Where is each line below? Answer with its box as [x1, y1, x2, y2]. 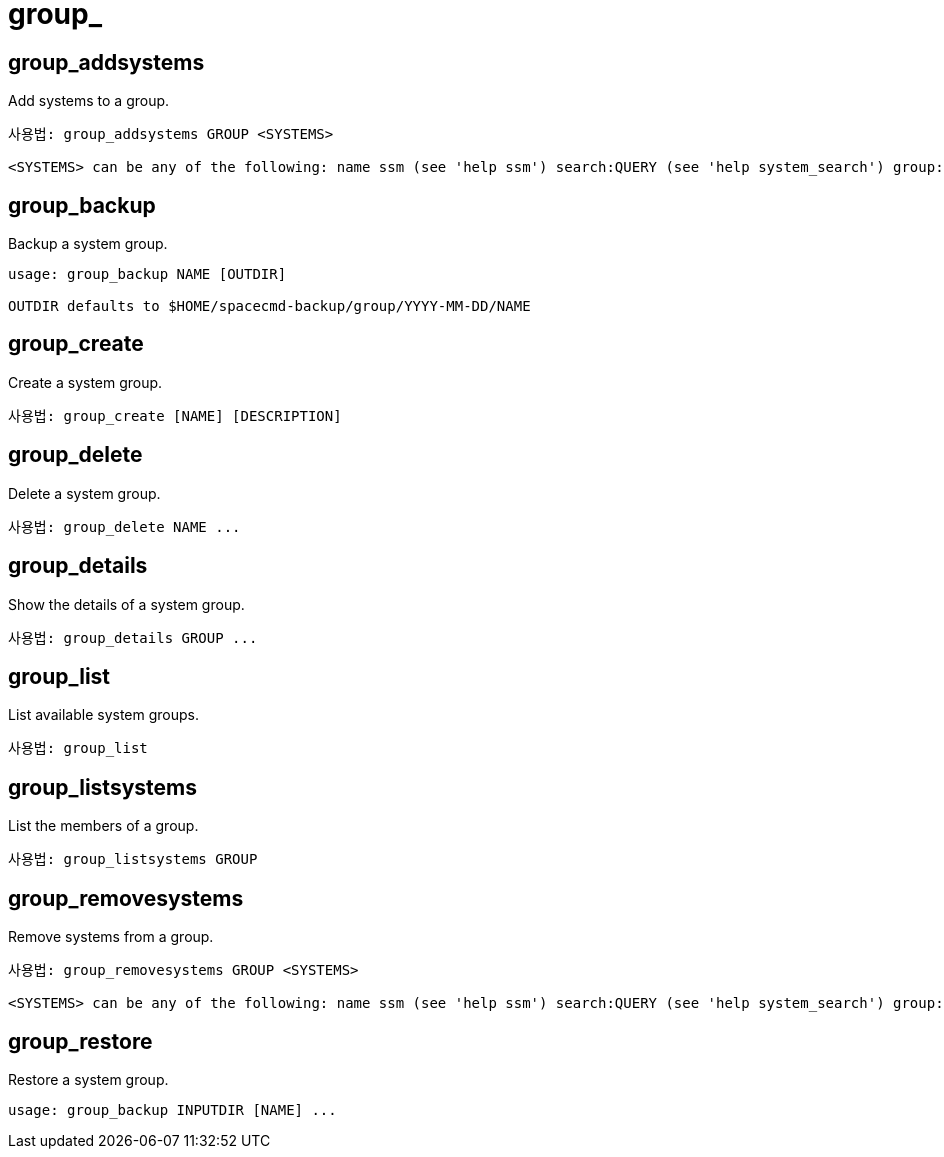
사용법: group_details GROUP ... [8, 629, 258, 646]
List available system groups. [8, 706, 199, 724]
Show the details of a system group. [8, 595, 245, 613]
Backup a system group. [8, 235, 168, 253]
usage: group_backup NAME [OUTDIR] [8, 266, 287, 283]
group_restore [8, 1028, 153, 1054]
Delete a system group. [8, 484, 161, 502]
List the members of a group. [8, 817, 199, 835]
